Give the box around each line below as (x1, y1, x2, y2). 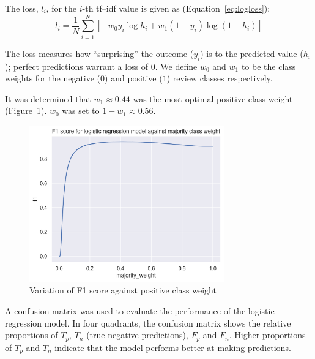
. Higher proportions (229, 328, 306, 341)
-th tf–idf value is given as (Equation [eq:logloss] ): (82, 2, 270, 14)
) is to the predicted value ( (200, 47, 303, 59)
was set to (62, 104, 100, 117)
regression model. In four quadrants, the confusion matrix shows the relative (5, 316, 291, 329)
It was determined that (5, 92, 91, 105)
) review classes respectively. (166, 72, 273, 85)
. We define (155, 59, 198, 72)
